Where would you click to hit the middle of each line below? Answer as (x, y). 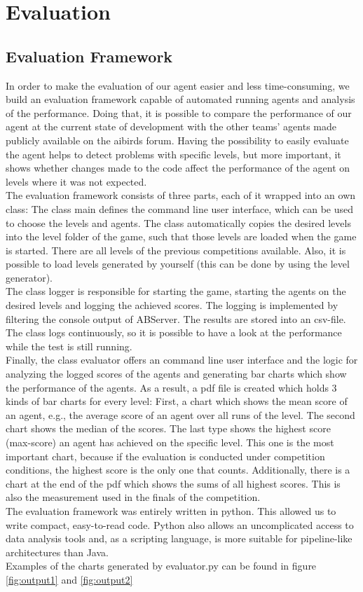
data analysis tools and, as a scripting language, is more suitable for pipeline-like (179, 538)
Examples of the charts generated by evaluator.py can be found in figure (161, 566)
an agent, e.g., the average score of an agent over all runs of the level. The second (180, 414)
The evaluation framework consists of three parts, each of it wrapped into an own (181, 195)
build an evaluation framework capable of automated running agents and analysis (180, 99)
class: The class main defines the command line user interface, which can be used (179, 208)
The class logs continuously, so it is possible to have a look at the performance (174, 332)
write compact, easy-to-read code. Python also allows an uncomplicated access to (180, 524)
